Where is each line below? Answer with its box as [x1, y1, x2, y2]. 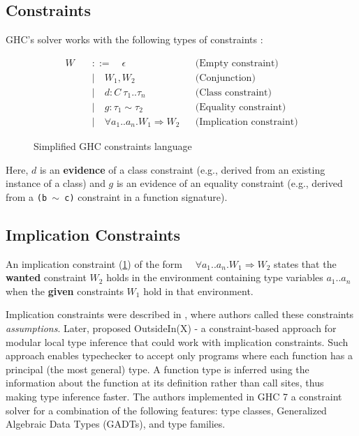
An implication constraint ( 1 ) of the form [6, 256, 182, 271]
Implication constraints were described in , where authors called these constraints [6, 307, 354, 322]
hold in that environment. [143, 283, 254, 298]
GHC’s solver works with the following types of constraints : [6, 32, 263, 47]
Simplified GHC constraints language [34, 138, 192, 153]
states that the [274, 256, 337, 271]
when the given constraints [6, 283, 124, 298]
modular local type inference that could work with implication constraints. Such [6, 334, 349, 349]
